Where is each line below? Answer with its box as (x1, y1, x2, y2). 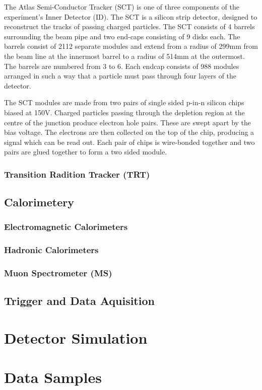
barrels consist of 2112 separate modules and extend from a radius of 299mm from (4, 41, 258, 51)
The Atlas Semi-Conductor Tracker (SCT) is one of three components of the (4, 2, 240, 12)
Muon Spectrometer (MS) (4, 267, 112, 279)
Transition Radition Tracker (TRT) (4, 168, 150, 180)
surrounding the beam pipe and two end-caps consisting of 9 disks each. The (4, 31, 240, 41)
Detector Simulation (4, 328, 148, 348)
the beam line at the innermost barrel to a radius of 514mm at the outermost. (4, 50, 245, 61)
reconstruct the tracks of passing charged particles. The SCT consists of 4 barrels (4, 21, 255, 32)
